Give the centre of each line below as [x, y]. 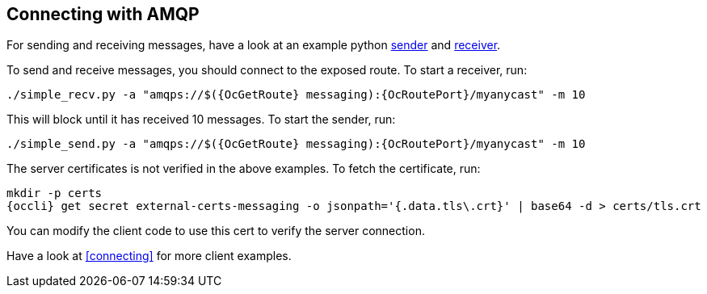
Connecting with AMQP [103, 14]
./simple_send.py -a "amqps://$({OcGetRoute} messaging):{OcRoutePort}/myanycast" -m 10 [296, 144]
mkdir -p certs [55, 193]
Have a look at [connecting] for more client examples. [149, 256]
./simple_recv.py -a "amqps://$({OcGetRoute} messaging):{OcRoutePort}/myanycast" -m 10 [296, 95]
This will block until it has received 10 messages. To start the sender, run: [201, 120]
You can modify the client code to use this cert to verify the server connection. [216, 231]
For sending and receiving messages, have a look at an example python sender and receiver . [254, 45]
